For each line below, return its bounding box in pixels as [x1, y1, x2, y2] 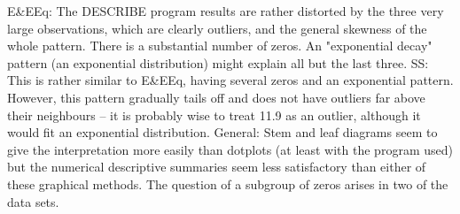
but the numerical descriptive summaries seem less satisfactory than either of [7, 157, 426, 176]
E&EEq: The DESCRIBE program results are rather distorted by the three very [7, 2, 444, 19]
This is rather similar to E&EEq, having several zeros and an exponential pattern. [7, 71, 454, 89]
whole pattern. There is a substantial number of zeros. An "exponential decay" [7, 36, 433, 55]
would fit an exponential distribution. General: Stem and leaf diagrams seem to [7, 123, 438, 141]
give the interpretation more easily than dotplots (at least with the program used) [7, 140, 453, 158]
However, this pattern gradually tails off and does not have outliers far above [7, 88, 425, 106]
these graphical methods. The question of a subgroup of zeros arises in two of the [7, 174, 448, 193]
